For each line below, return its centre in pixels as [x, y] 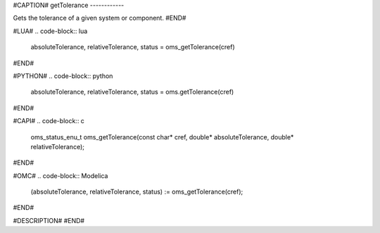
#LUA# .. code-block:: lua [50, 31]
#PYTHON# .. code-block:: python [63, 76]
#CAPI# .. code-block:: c [49, 121]
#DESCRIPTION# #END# [49, 220]
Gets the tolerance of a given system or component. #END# [100, 18]
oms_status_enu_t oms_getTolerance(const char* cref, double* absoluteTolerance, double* [162, 137]
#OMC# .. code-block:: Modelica [61, 175]
